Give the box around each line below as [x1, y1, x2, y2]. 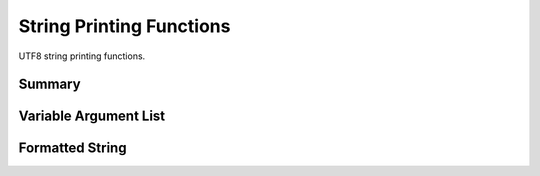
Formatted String [18, 140, 127, 157]
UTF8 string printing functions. [18, 50, 146, 62]
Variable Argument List [18, 108, 166, 125]
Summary [18, 76, 81, 93]
